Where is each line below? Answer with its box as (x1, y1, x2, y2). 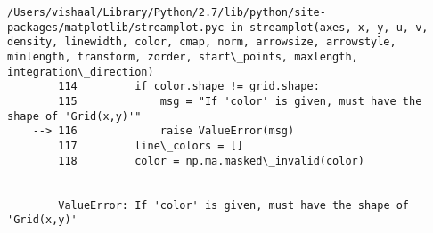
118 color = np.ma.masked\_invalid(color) (58, 154, 364, 167)
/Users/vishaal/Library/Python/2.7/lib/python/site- (7, 6, 326, 19)
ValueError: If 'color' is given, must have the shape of (58, 198, 410, 212)
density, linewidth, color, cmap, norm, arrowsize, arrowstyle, (7, 36, 396, 49)
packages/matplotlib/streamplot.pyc (7, 20, 225, 34)
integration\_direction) (7, 65, 154, 78)
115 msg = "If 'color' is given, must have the (58, 94, 422, 108)
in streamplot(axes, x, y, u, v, (230, 20, 429, 34)
